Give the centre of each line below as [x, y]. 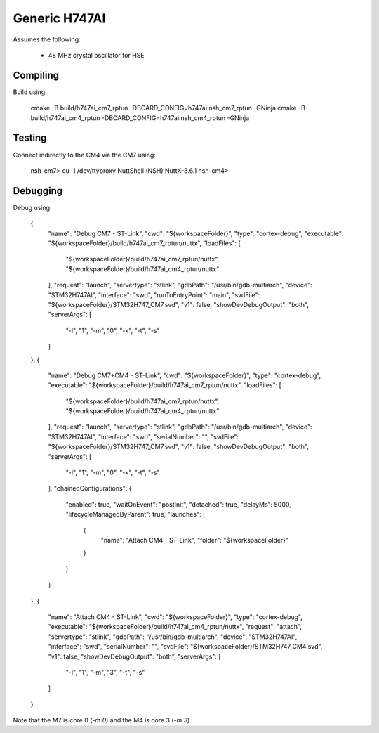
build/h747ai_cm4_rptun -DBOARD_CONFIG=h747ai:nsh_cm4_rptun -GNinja [140, 118]
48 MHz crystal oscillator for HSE [96, 55]
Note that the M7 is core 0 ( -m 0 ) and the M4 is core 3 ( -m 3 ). [102, 720]
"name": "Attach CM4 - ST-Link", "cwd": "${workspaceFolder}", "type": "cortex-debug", [175, 617]
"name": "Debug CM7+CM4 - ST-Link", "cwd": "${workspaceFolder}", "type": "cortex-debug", [185, 375]
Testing [30, 138]
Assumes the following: [47, 39]
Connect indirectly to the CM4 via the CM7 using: [84, 155]
